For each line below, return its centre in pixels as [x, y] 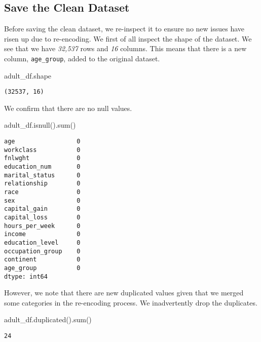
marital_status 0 [42, 175]
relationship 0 [42, 184]
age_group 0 [42, 268]
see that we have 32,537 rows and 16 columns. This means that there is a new [125, 48]
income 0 [42, 234]
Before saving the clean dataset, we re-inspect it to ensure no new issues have [124, 29]
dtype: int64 [26, 276]
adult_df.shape [28, 75]
